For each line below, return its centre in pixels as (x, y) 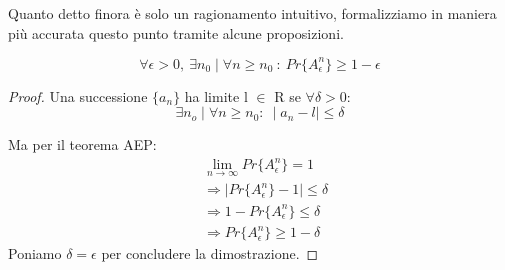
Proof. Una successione (78, 95)
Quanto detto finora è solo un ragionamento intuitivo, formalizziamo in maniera (252, 13)
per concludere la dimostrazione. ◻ (210, 253)
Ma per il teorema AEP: (82, 144)
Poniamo (35, 253)
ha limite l (216, 95)
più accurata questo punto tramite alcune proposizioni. (176, 32)
